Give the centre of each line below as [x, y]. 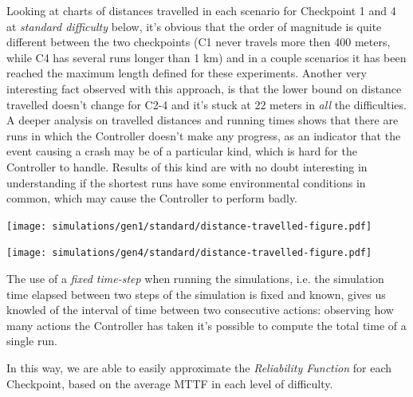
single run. [32, 341]
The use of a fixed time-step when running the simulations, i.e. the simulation [195, 279]
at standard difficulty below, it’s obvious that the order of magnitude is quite [194, 26]
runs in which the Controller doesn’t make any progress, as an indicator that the [204, 135]
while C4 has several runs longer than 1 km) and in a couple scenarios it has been [206, 57]
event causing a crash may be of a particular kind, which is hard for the [182, 151]
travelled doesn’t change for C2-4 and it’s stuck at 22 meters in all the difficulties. [206, 104]
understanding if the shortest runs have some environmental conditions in [186, 182]
